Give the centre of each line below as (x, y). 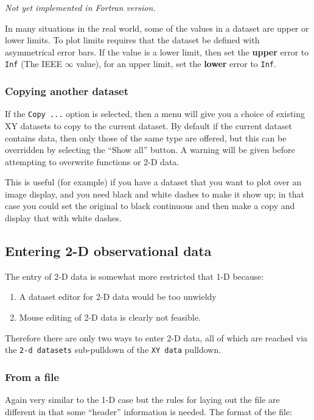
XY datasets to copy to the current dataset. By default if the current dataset (148, 125)
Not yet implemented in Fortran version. (80, 7)
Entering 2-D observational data (108, 251)
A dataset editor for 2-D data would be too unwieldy (118, 297)
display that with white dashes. (63, 218)
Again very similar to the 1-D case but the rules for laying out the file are (142, 400)
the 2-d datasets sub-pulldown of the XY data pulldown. (113, 350)
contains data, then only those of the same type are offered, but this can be (146, 137)
